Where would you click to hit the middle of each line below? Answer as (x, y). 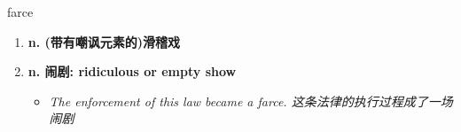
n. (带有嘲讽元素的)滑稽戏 (104, 41)
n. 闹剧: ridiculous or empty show (132, 71)
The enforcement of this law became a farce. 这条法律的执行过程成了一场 (251, 101)
